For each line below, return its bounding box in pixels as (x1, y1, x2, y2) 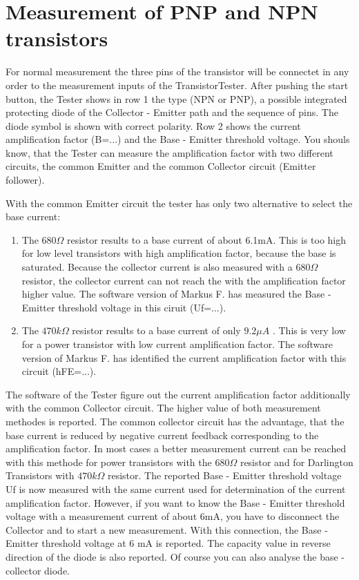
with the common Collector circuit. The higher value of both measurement (6, 400, 321, 415)
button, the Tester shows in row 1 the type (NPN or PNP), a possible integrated (6, 91, 347, 106)
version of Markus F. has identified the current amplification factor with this (21, 350, 347, 365)
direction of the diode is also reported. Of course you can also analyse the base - (6, 549, 345, 563)
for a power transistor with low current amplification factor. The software (21, 337, 333, 351)
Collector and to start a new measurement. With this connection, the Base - (6, 522, 328, 536)
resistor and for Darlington (240, 454, 353, 469)
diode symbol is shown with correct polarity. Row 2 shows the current (6, 118, 301, 133)
